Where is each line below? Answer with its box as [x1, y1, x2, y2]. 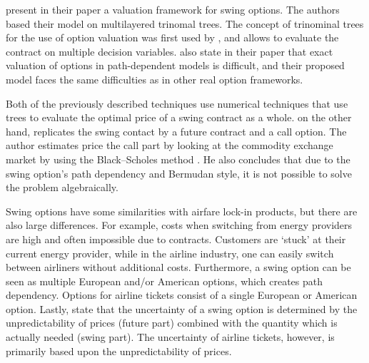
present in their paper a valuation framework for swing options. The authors [6, 2, 340, 16]
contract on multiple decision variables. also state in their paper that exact [6, 44, 333, 58]
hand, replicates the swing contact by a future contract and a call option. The [6, 123, 347, 138]
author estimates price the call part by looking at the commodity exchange [6, 138, 333, 153]
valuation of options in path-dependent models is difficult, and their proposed [6, 58, 345, 73]
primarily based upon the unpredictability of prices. [6, 343, 232, 358]
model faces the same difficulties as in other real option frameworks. [6, 71, 303, 86]
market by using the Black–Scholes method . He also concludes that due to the [6, 151, 350, 166]
